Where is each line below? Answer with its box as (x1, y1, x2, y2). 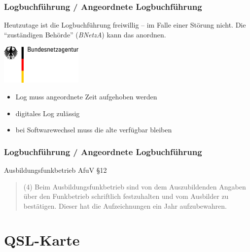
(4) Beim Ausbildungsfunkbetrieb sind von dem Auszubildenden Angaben (23, 181, 246, 191)
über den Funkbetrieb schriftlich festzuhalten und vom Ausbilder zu (23, 191, 229, 201)
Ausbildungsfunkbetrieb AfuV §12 (4, 164, 107, 175)
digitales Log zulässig (15, 108, 80, 118)
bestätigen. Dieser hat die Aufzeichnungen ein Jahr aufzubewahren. (23, 200, 227, 211)
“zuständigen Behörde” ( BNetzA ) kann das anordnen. (4, 29, 166, 39)
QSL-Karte (4, 229, 80, 250)
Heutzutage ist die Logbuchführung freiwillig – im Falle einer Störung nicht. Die (4, 20, 246, 30)
